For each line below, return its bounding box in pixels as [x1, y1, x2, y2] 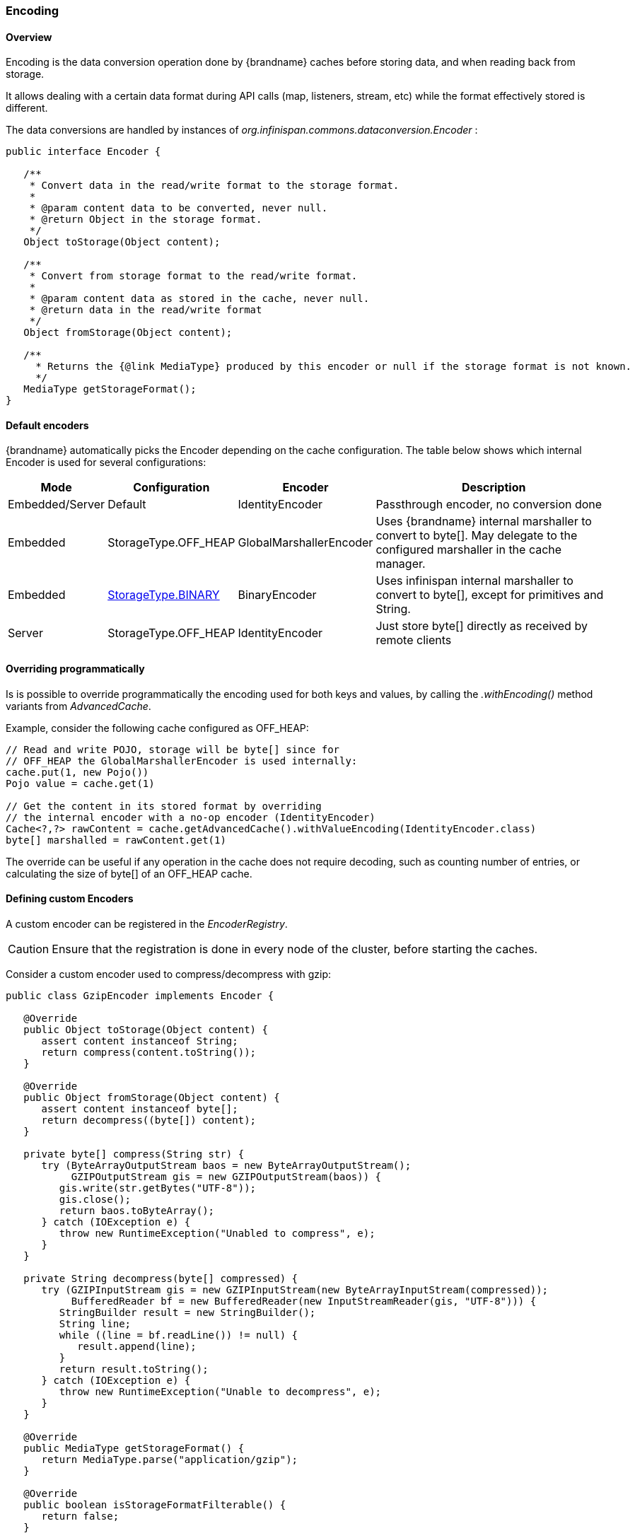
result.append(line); [77, 1340, 197, 1352]
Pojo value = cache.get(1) [6, 777, 155, 789]
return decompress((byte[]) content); [41, 1114, 257, 1126]
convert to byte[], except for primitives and [375, 588, 604, 602]
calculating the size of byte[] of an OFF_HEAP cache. [6, 867, 252, 880]
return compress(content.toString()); [41, 1046, 257, 1058]
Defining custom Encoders [6, 892, 134, 905]
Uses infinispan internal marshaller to [375, 573, 573, 588]
